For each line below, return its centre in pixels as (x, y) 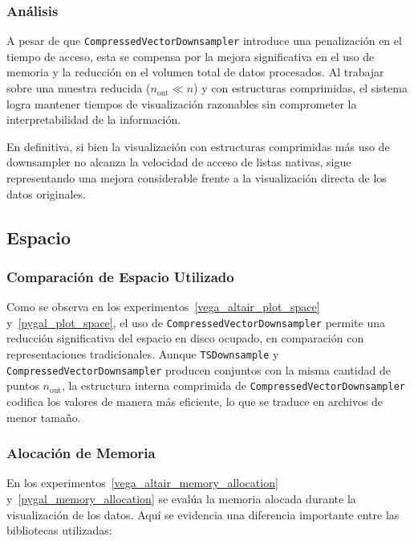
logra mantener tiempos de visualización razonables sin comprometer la (182, 103)
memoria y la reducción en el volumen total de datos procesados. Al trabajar (195, 72)
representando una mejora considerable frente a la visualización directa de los (197, 178)
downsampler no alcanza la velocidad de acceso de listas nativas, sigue (179, 162)
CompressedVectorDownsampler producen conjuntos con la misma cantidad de (199, 369)
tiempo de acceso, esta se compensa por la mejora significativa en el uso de (191, 56)
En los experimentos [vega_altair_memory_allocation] (142, 483)
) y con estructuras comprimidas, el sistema (300, 88)
